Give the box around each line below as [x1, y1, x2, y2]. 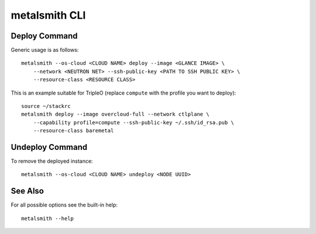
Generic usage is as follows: [11, 47, 79, 54]
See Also [11, 186, 44, 196]
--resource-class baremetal [33, 127, 114, 134]
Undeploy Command [11, 142, 88, 152]
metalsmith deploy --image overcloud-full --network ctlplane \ [21, 111, 210, 118]
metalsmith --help [21, 215, 74, 222]
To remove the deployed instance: [11, 158, 93, 165]
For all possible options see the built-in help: [11, 201, 118, 208]
